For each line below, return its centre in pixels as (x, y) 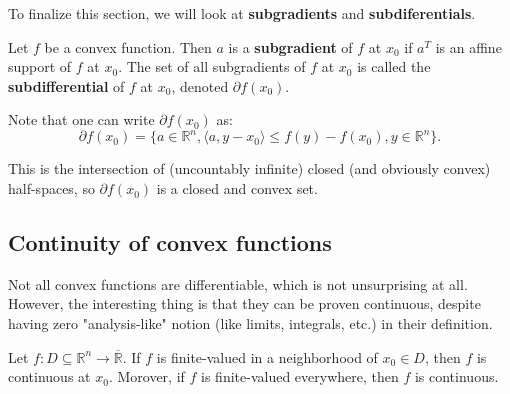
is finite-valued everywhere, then (300, 376)
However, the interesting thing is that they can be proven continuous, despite (244, 303)
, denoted (200, 85)
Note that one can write (81, 119)
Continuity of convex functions (170, 242)
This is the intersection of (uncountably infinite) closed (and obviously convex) (249, 168)
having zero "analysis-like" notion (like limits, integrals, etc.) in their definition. (250, 323)
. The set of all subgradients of (212, 66)
